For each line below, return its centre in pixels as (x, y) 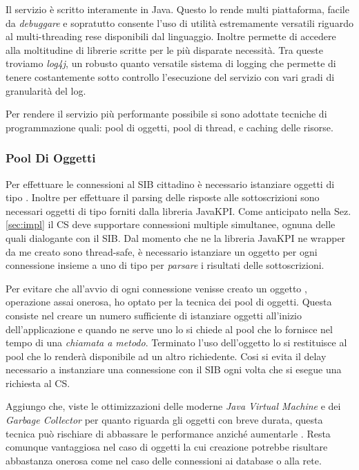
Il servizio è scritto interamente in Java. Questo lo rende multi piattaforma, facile (177, 9)
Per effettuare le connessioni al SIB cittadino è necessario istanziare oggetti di (170, 184)
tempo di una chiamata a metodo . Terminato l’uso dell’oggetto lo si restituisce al (176, 342)
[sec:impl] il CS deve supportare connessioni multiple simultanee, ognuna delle (171, 224)
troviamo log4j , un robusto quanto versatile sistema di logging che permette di (171, 63)
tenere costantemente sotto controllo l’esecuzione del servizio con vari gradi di (170, 76)
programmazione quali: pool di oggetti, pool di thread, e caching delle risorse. (169, 127)
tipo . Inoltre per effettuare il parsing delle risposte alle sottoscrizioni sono (163, 197)
